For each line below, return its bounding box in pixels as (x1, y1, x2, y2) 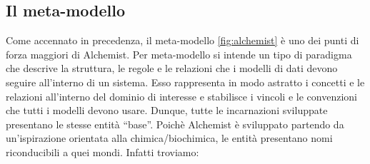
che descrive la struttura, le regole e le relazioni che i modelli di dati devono (6, 61, 338, 76)
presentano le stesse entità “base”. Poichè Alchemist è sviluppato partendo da (6, 116, 344, 131)
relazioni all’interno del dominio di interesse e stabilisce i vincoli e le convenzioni (6, 88, 357, 103)
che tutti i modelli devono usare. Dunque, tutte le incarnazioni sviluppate (6, 103, 328, 118)
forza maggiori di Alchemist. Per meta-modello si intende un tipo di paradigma (6, 46, 352, 61)
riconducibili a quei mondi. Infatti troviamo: (6, 144, 199, 159)
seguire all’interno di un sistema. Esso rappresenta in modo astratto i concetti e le (6, 74, 365, 89)
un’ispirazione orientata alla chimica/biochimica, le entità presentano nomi (6, 130, 333, 145)
